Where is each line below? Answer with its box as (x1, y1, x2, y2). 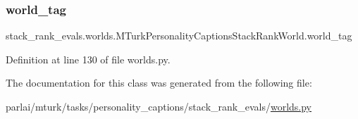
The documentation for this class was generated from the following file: (6, 75, 312, 90)
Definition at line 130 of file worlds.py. (6, 51, 171, 66)
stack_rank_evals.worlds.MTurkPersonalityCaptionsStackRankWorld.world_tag (6, 28, 352, 43)
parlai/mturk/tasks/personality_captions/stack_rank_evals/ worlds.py (6, 99, 312, 113)
